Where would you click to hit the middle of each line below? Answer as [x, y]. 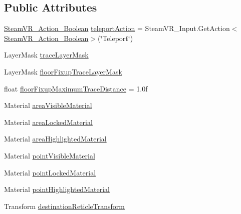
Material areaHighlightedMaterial [55, 139]
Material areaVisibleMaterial [48, 105]
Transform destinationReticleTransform [64, 206]
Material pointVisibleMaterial [50, 155]
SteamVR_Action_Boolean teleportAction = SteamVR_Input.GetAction [117, 28]
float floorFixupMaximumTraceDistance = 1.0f [76, 88]
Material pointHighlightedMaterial [57, 189]
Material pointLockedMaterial [50, 172]
